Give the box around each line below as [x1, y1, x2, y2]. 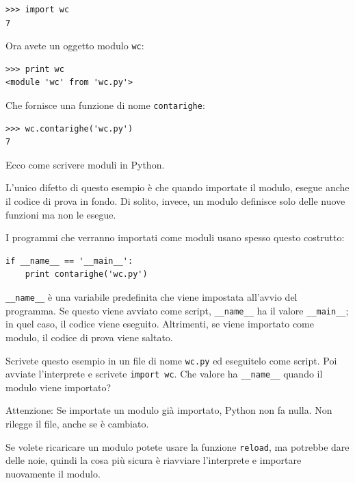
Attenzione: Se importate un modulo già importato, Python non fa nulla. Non [5, 403, 332, 417]
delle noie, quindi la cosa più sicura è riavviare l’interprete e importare [5, 453, 302, 467]
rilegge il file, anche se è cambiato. [5, 417, 149, 431]
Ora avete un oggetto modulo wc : [5, 38, 144, 53]
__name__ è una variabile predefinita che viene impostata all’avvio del [5, 290, 298, 304]
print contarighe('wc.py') [25, 269, 148, 280]
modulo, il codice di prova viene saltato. [5, 330, 173, 344]
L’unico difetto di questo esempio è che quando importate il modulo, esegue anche [5, 180, 350, 195]
